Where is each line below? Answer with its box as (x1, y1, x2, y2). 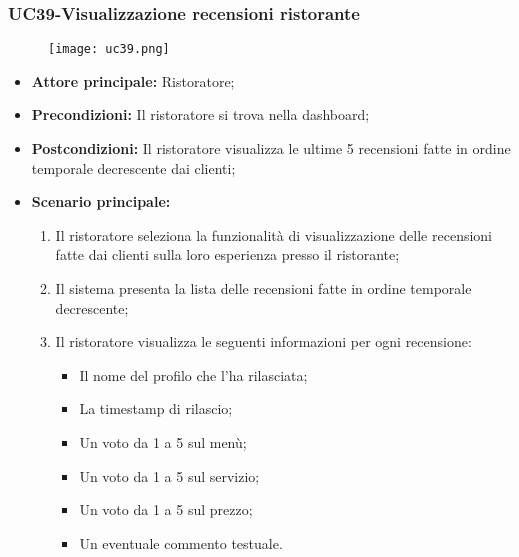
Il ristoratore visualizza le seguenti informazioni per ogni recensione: (55, 331, 472, 352)
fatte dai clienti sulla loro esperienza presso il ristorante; (55, 244, 400, 265)
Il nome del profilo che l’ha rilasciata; (79, 364, 308, 385)
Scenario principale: (31, 191, 171, 212)
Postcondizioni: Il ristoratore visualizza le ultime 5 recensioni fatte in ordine (31, 138, 511, 159)
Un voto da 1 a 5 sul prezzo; (79, 499, 253, 520)
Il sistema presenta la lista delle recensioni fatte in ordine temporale (55, 278, 472, 299)
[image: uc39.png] (48, 42, 170, 57)
